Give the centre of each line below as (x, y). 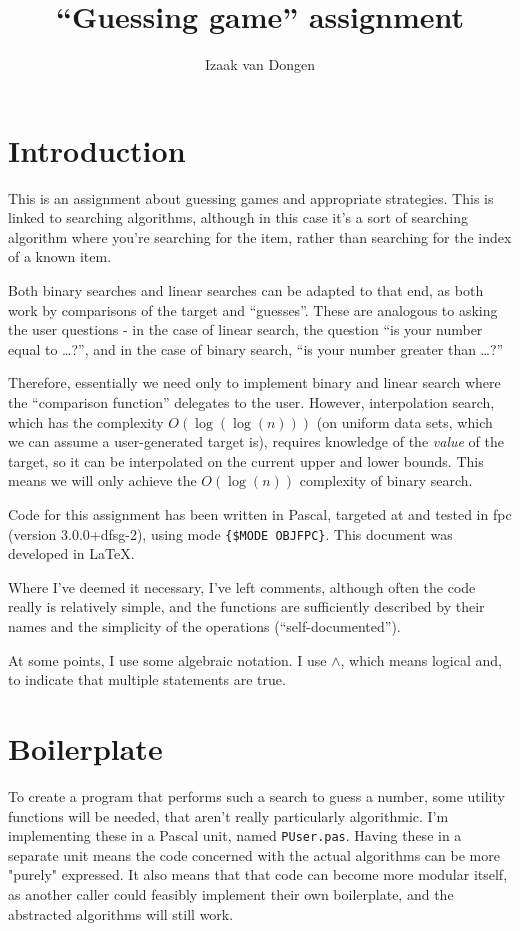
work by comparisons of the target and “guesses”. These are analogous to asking (253, 309)
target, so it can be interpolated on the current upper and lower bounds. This (246, 460)
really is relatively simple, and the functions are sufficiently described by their (246, 606)
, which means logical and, (421, 659)
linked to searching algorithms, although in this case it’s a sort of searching (238, 217)
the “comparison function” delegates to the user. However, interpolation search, (251, 402)
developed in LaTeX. (71, 553)
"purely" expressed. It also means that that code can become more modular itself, (258, 874)
